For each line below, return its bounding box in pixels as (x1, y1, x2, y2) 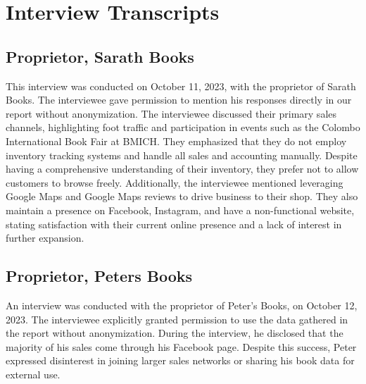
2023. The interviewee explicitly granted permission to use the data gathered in (6, 311, 348, 326)
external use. (6, 366, 61, 381)
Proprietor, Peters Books (6, 265, 192, 287)
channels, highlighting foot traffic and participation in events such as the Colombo (6, 120, 360, 135)
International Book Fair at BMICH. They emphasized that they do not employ (6, 133, 347, 148)
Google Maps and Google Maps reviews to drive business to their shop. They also (6, 189, 358, 204)
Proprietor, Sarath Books (6, 45, 194, 67)
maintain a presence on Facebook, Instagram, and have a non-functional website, (6, 202, 355, 217)
